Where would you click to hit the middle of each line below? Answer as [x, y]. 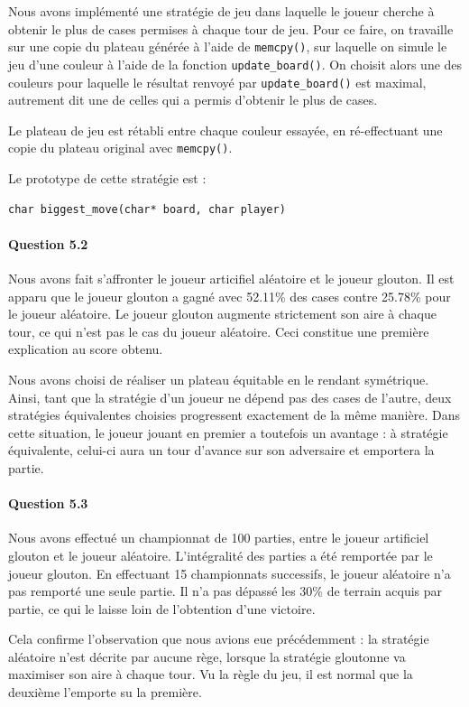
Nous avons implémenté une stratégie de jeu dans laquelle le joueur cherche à [221, 11]
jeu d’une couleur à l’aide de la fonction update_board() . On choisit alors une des [235, 64]
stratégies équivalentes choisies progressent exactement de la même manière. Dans [234, 415]
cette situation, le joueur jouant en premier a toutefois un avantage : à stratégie [228, 432]
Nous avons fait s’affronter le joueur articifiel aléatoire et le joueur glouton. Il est [231, 278]
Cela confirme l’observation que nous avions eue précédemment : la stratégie [219, 639]
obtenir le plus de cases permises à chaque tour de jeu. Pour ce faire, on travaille [231, 28]
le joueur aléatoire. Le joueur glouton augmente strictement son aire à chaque [222, 314]
